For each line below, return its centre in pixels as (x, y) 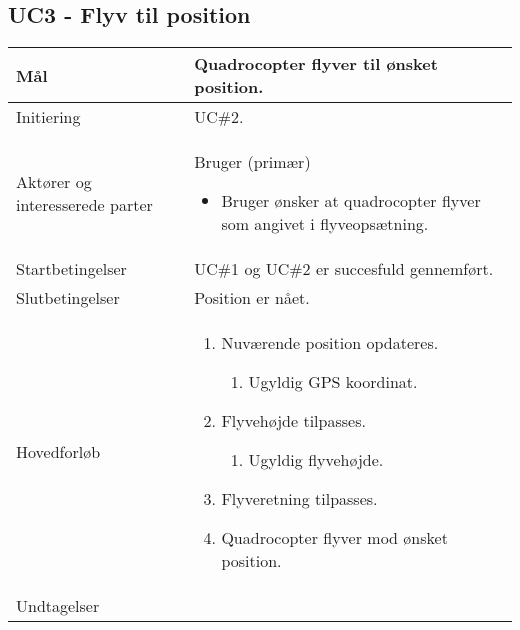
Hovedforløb (58, 452)
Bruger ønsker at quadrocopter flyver (351, 201)
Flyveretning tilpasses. (299, 499)
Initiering (48, 117)
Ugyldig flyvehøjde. (316, 460)
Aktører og (54, 181)
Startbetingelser (71, 269)
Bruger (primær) (252, 162)
